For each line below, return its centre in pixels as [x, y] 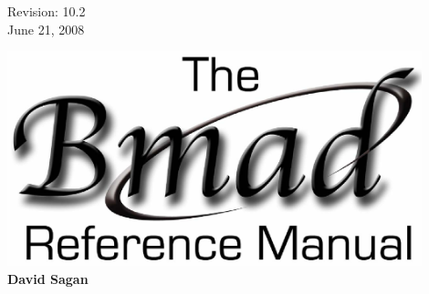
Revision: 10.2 [47, 11]
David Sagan [48, 278]
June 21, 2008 [46, 29]
